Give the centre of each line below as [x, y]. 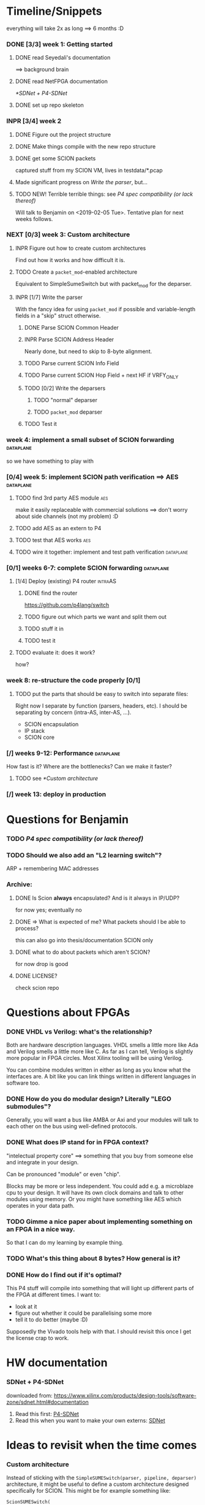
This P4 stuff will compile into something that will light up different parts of [100, 1288]
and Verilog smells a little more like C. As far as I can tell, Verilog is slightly [100, 1051]
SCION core [39, 737]
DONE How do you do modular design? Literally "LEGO [89, 1099]
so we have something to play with [50, 461]
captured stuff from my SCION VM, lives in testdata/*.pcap [89, 170]
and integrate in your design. [43, 1162]
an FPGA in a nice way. [41, 1229]
